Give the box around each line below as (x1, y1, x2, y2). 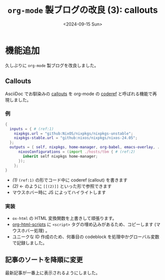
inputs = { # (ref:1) (9, 126, 54, 131)
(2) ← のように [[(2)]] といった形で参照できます (12, 183, 112, 189)
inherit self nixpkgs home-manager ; (23, 154, 98, 159)
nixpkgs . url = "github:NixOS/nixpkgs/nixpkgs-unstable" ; (14, 131, 133, 136)
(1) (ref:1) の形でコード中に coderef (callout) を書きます (12, 177, 128, 183)
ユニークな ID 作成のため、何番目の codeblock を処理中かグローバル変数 (12, 234, 160, 240)
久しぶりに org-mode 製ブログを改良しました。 (5, 62, 99, 68)
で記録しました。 (12, 240, 47, 245)
